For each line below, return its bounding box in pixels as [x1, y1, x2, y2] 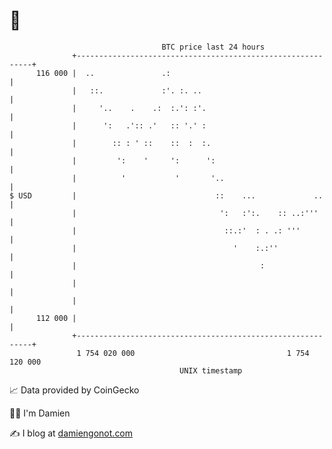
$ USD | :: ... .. [9, 190, 324, 201]
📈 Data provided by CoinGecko [9, 384, 140, 396]
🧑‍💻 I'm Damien [9, 407, 71, 419]
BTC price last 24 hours [161, 42, 266, 52]
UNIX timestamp [179, 365, 243, 376]
